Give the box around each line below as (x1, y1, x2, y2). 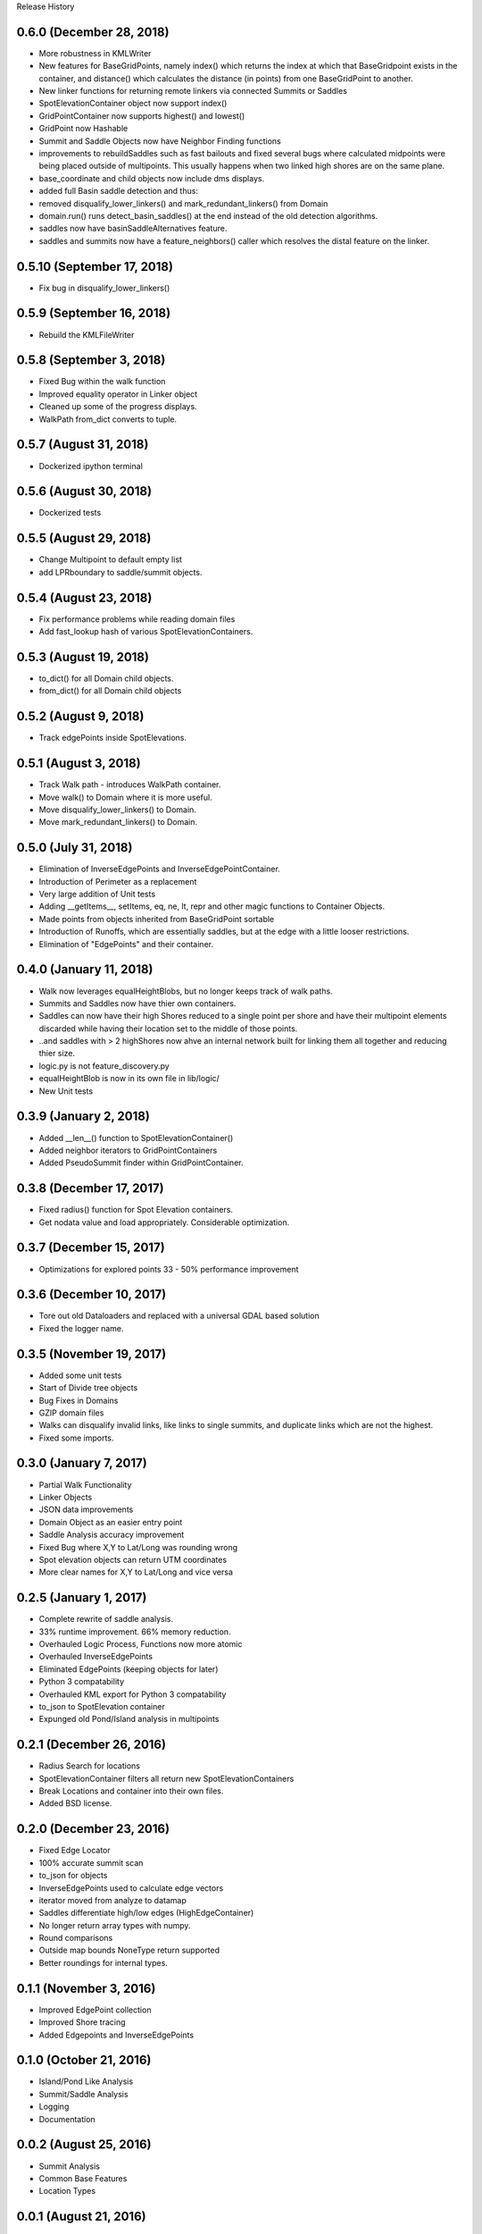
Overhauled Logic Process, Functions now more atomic (38, 1639, 243, 1649)
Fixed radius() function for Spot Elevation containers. (38, 1205, 234, 1215)
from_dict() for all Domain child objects (38, 685, 182, 696)
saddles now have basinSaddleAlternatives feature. (38, 223, 228, 234)
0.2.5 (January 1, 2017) (16, 1591, 147, 1606)
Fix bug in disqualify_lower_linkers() (38, 282, 170, 293)
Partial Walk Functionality (38, 1479, 132, 1490)
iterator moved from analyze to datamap (38, 1894, 187, 1905)
